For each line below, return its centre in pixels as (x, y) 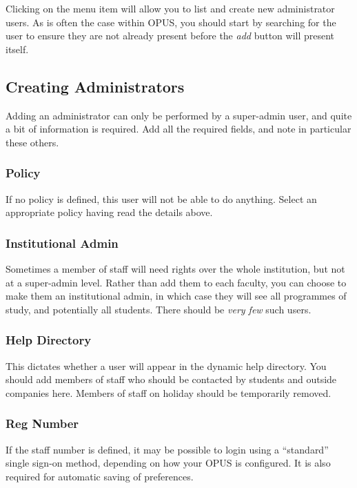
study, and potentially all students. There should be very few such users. (159, 309)
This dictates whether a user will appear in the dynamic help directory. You (166, 365)
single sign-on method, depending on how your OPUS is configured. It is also (168, 463)
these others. (32, 142)
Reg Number (42, 423)
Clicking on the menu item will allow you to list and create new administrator (170, 8)
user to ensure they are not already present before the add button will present (170, 36)
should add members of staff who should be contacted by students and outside (171, 379)
